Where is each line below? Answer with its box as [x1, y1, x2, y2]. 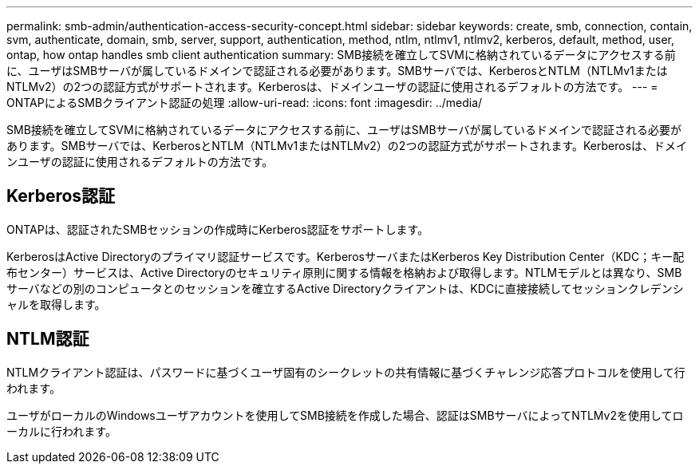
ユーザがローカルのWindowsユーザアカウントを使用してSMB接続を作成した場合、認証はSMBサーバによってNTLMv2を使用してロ [6, 408, 684, 422]
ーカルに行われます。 [6, 424, 116, 438]
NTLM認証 [6, 329, 89, 350]
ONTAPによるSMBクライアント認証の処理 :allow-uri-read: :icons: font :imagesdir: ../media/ [6, 96, 483, 109]
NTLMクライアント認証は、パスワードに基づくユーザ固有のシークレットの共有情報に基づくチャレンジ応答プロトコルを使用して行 [6, 365, 685, 379]
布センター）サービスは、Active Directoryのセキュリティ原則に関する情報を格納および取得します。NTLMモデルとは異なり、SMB [6, 265, 682, 279]
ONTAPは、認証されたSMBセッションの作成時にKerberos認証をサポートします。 [6, 222, 429, 236]
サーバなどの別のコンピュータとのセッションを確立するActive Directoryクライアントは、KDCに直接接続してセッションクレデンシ [6, 281, 684, 295]
